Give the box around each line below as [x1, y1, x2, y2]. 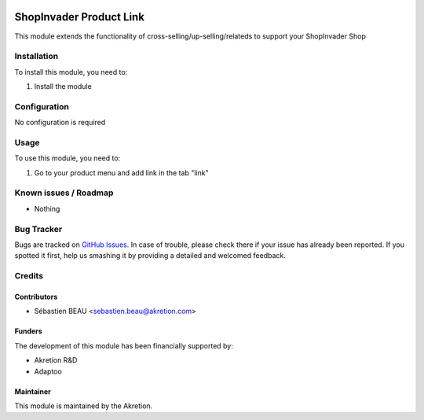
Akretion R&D [34, 356, 78, 365]
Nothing [34, 204, 60, 213]
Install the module [34, 82, 92, 91]
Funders [14, 326, 42, 336]
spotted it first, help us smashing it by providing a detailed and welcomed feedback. [14, 251, 286, 260]
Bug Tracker [14, 223, 63, 234]
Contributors [14, 292, 58, 301]
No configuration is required [14, 118, 106, 127]
